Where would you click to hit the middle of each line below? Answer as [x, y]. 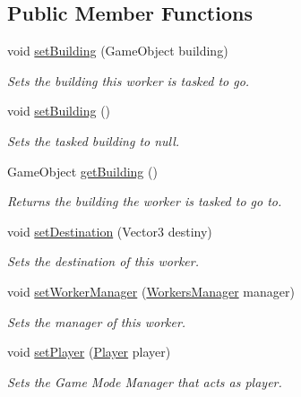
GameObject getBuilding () [82, 171]
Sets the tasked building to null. [94, 140]
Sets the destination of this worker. [103, 261]
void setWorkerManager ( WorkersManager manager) [151, 291]
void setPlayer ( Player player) [89, 352]
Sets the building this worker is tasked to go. [129, 80]
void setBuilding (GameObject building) [118, 51]
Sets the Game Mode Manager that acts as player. [145, 381]
